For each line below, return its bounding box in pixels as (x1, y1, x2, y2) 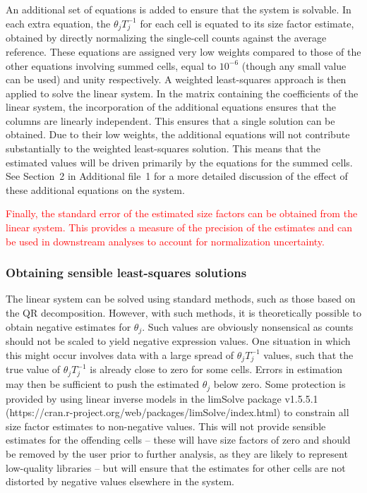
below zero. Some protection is (213, 377, 346, 391)
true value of (6, 362, 61, 377)
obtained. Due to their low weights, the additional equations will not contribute (6, 127, 350, 142)
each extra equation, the (6, 16, 111, 30)
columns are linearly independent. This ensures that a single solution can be (6, 113, 335, 128)
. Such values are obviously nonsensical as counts (142, 319, 354, 334)
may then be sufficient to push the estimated (6, 377, 199, 391)
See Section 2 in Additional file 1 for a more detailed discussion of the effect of (6, 169, 348, 183)
